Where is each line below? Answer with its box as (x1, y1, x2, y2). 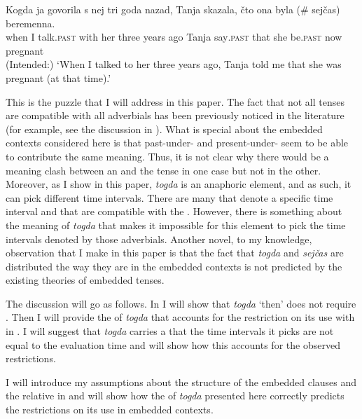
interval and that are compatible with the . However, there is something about (6, 204, 342, 219)
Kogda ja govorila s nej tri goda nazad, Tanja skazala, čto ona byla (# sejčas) (6, 2, 340, 16)
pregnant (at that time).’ (6, 70, 111, 85)
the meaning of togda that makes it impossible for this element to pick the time (6, 217, 346, 232)
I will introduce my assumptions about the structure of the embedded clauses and (6, 374, 357, 389)
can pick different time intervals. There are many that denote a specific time (6, 190, 333, 205)
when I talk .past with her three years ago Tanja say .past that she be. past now (6, 29, 342, 44)
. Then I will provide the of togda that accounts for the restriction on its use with (6, 310, 355, 324)
